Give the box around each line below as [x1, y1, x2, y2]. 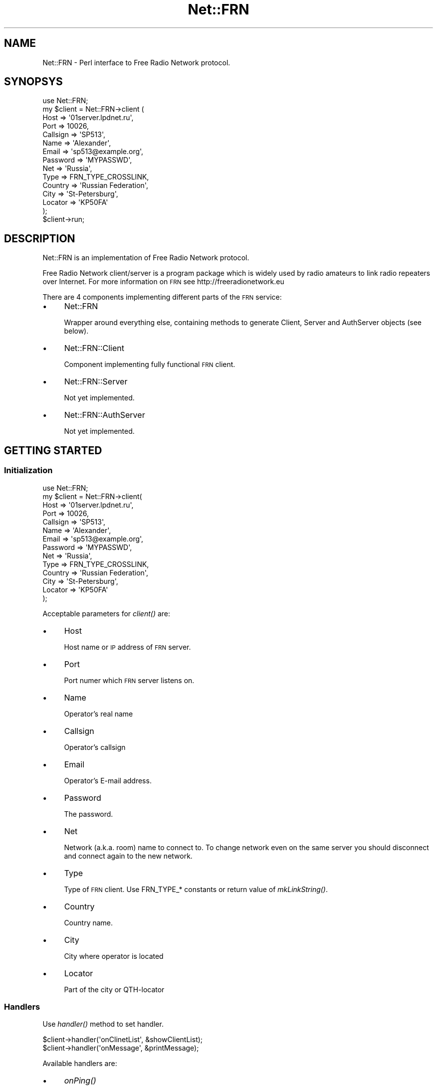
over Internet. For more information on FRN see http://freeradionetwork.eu [42, 277, 284, 286]
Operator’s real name [64, 709, 133, 718]
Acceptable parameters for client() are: [42, 609, 171, 618]
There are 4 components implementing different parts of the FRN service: [42, 293, 282, 302]
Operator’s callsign [64, 742, 126, 751]
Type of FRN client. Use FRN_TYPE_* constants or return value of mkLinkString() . [64, 885, 328, 894]
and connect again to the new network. [64, 851, 193, 860]
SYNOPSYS [4, 75, 63, 88]
